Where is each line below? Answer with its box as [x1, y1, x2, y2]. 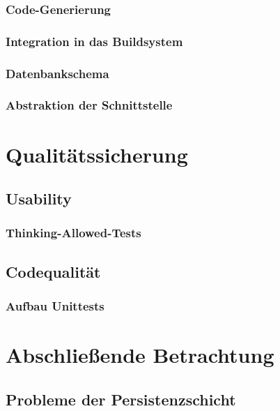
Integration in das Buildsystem [6, 32, 183, 50]
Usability [6, 188, 72, 209]
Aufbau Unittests [6, 297, 104, 315]
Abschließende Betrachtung [6, 341, 274, 369]
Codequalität [6, 260, 101, 282]
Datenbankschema [6, 64, 109, 82]
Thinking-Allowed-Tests [6, 224, 141, 241]
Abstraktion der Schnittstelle [6, 96, 173, 114]
